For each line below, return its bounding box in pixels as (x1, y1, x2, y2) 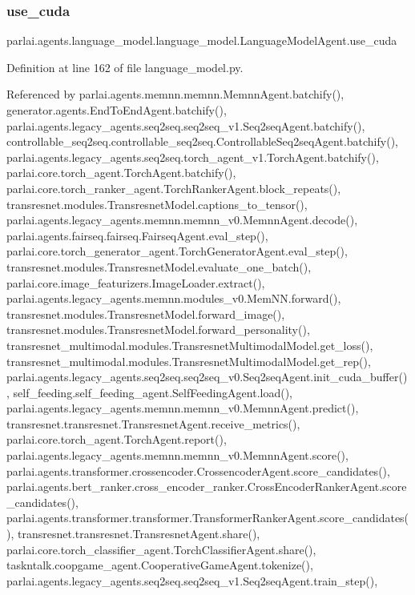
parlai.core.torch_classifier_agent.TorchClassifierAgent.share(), (6, 541, 316, 557)
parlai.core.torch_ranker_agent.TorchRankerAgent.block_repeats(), (6, 179, 341, 196)
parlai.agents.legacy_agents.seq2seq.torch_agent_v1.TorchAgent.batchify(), (6, 148, 379, 165)
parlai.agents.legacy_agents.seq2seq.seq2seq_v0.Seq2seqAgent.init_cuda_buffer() (6, 368, 408, 385)
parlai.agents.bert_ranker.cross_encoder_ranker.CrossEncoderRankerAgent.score (6, 478, 407, 495)
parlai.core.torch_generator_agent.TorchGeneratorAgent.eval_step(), (6, 243, 348, 259)
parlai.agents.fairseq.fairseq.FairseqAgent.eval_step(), (6, 227, 268, 243)
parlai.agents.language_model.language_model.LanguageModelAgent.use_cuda (6, 32, 397, 49)
